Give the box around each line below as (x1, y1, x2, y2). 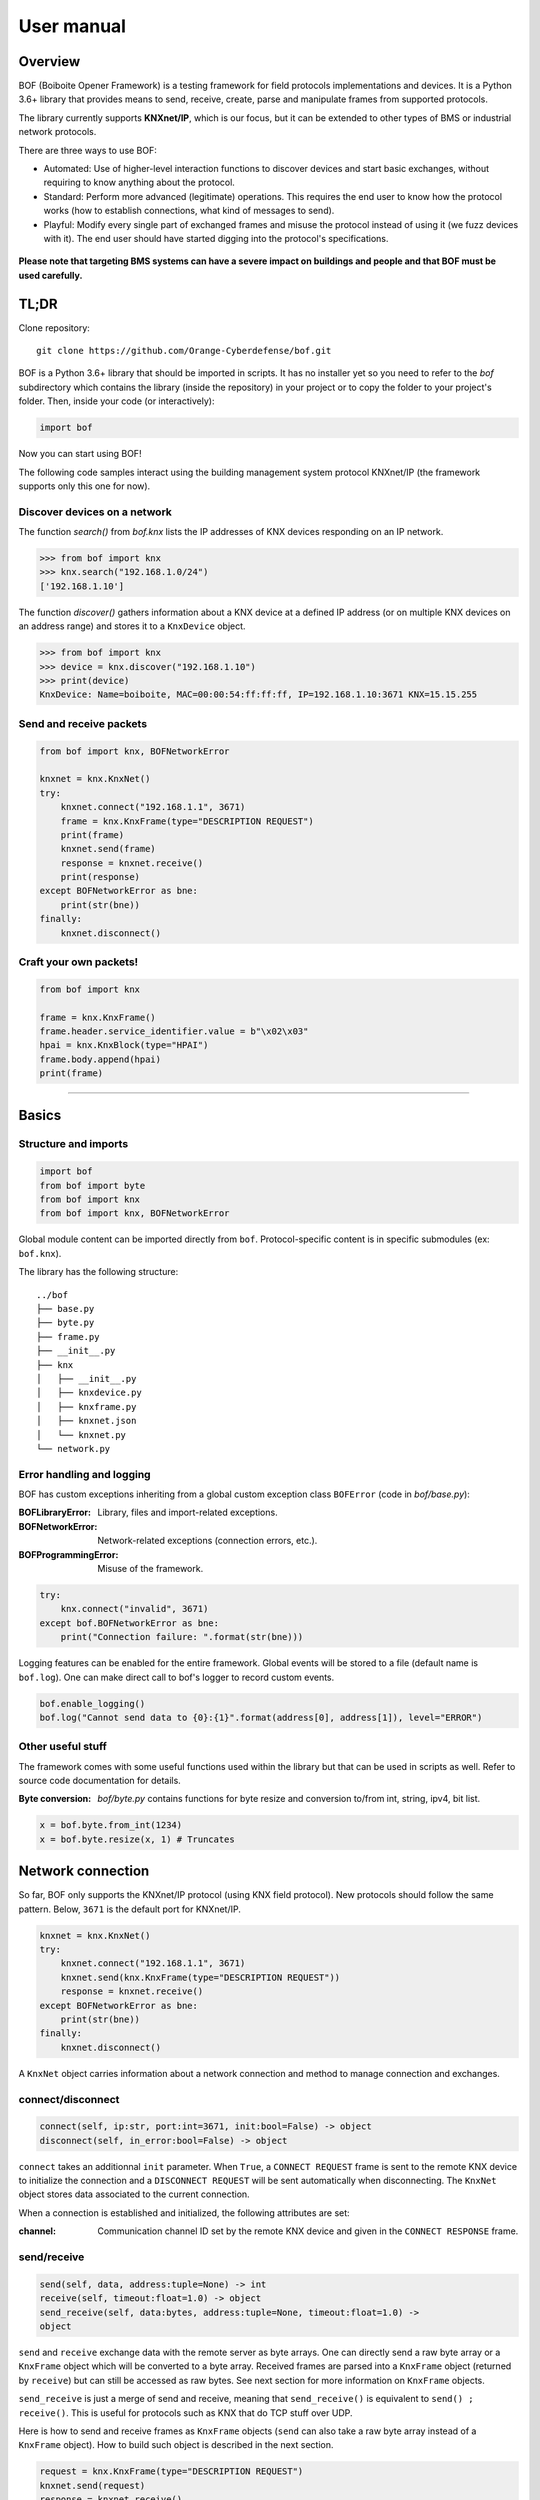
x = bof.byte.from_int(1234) (39, 1820, 183, 1831)
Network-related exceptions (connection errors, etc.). (97, 1535, 318, 1547)
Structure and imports (18, 1137, 129, 1151)
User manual (18, 15, 127, 37)
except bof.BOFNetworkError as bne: (39, 1617, 220, 1629)
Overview (18, 53, 81, 70)
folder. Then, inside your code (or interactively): (18, 395, 215, 407)
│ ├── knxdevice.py (36, 1387, 142, 1399)
